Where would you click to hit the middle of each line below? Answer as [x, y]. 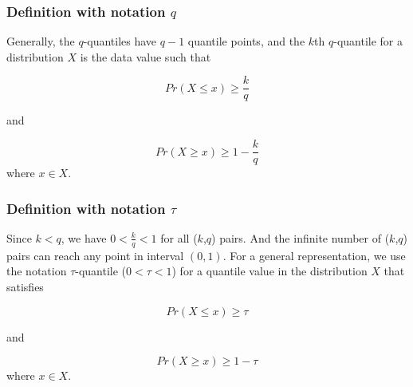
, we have [84, 237]
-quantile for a [368, 41]
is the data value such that [146, 56]
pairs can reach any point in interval [95, 255]
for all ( [179, 237]
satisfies [25, 286]
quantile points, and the [246, 41]
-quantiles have [120, 41]
